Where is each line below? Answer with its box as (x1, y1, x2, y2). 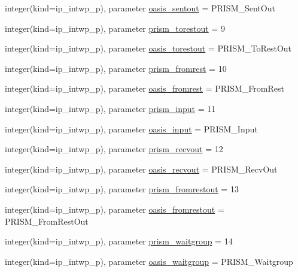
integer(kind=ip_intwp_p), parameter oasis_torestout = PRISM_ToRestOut (5, 42, 292, 55)
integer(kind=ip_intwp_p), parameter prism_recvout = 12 (5, 143, 223, 155)
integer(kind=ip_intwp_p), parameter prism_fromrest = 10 (5, 62, 227, 74)
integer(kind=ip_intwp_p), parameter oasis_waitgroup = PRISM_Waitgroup (5, 255, 293, 267)
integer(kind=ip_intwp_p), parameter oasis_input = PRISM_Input (5, 122, 258, 135)
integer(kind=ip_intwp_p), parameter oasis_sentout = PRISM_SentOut (5, 2, 275, 14)
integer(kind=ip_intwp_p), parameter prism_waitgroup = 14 (5, 235, 233, 247)
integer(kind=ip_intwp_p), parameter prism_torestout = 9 (5, 22, 225, 34)
